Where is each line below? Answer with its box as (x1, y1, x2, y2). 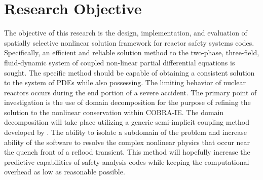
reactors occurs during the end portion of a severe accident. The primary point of (4, 87, 257, 97)
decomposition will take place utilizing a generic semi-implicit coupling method (4, 117, 249, 127)
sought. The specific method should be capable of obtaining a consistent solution (4, 67, 255, 78)
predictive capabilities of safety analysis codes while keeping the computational (4, 156, 249, 167)
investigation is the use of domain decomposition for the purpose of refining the (4, 97, 251, 107)
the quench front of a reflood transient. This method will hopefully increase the (4, 147, 250, 157)
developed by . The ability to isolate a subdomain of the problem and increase (4, 127, 247, 137)
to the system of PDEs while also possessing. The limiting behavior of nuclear (4, 77, 246, 88)
